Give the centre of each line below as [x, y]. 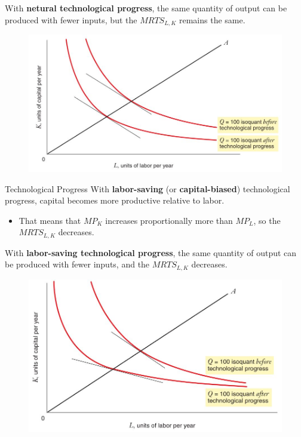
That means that [50, 220]
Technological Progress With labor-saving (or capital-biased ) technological [148, 188]
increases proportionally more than [169, 220]
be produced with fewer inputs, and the [77, 264]
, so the [267, 220]
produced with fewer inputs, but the [71, 19]
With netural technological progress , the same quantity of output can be [146, 8]
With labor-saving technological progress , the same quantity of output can [151, 252]
